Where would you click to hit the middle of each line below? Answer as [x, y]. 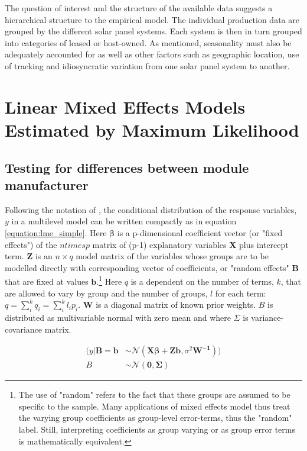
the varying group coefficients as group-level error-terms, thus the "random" [155, 418]
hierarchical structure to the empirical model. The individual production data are [152, 19]
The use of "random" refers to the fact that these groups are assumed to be [154, 394]
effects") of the [31, 244]
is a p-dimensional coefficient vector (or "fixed [200, 232]
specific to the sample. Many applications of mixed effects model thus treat [154, 406]
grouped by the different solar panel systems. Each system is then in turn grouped [153, 31]
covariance [24, 329]
